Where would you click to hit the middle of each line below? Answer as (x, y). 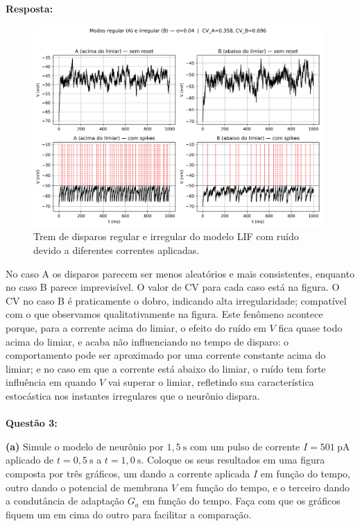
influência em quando (51, 382)
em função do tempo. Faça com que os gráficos (241, 501)
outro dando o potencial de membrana (87, 487)
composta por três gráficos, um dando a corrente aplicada (128, 473)
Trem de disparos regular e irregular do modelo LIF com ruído (166, 236)
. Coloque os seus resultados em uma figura (233, 460)
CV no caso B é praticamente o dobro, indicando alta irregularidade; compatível (176, 300)
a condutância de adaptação (65, 501)
